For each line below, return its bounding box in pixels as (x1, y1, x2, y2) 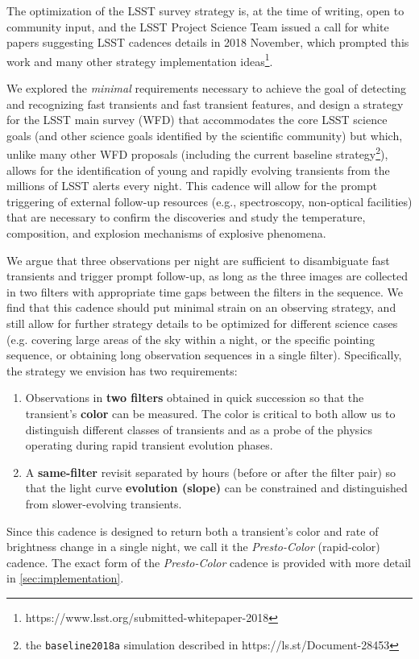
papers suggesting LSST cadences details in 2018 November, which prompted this (6, 34, 409, 51)
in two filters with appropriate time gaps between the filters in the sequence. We (6, 283, 403, 300)
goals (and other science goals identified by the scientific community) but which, (6, 126, 403, 143)
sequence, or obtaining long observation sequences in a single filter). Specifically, (6, 346, 402, 363)
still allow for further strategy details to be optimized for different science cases (6, 315, 398, 331)
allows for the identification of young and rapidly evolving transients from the (6, 161, 390, 178)
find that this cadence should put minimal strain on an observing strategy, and (6, 299, 396, 316)
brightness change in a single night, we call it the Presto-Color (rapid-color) (6, 538, 380, 555)
